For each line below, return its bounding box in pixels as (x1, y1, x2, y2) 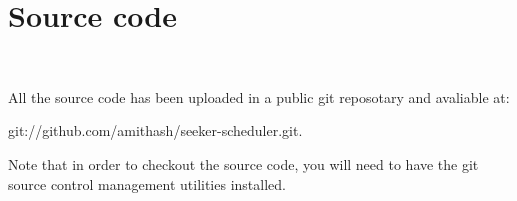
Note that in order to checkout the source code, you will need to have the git (8, 153, 479, 174)
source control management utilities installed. (8, 173, 286, 194)
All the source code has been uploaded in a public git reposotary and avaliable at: (8, 86, 510, 107)
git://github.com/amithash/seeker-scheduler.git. (8, 120, 303, 141)
